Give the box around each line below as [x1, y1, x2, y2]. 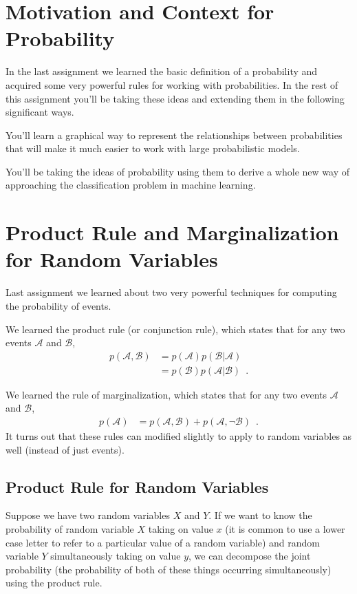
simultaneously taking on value [50, 549, 181, 563]
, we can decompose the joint [188, 549, 311, 563]
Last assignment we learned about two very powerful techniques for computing [6, 285, 337, 299]
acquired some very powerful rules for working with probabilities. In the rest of [6, 77, 338, 92]
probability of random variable [6, 522, 134, 536]
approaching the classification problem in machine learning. [6, 178, 256, 192]
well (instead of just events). [6, 442, 125, 456]
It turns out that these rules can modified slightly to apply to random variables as [6, 429, 352, 443]
